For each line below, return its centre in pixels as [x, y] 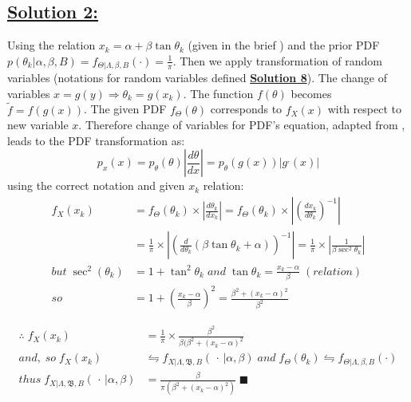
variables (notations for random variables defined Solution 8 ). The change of [198, 78]
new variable [38, 125]
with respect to [364, 109]
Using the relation [51, 45]
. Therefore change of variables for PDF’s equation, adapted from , [242, 125]
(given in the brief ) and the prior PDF [284, 45]
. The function [218, 93]
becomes [311, 93]
